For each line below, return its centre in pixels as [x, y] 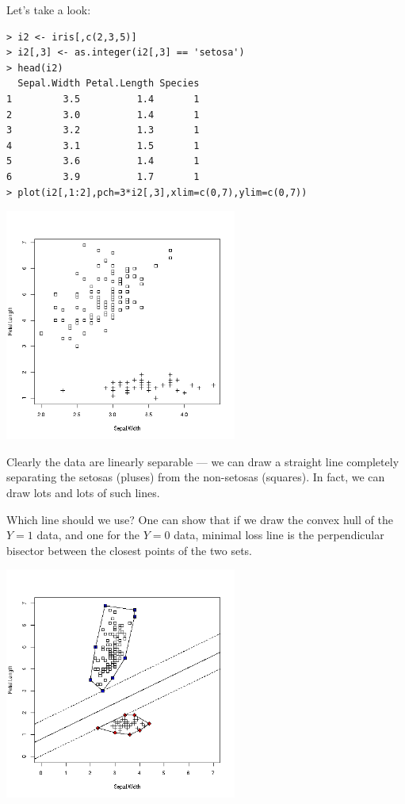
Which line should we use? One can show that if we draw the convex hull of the [200, 519]
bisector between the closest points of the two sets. [129, 550]
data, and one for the [88, 535]
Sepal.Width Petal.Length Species [109, 84]
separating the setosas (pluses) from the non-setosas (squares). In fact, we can [196, 477]
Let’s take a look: [49, 10]
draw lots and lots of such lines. [83, 492]
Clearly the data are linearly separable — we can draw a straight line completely [203, 461]
